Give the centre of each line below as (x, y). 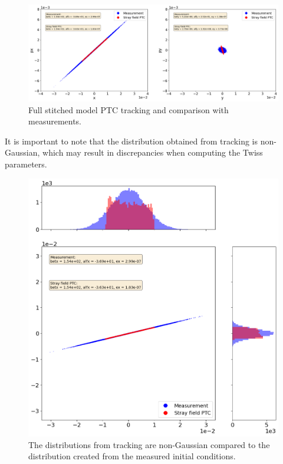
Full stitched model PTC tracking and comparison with (129, 109)
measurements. (55, 121)
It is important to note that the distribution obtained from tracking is (131, 141)
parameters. (26, 164)
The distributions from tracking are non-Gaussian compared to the (149, 444)
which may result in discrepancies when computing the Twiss (153, 152)
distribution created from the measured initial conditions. (132, 456)
